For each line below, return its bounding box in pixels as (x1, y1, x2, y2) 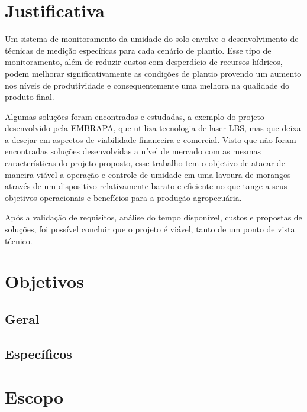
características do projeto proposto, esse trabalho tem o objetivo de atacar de (5, 157, 285, 169)
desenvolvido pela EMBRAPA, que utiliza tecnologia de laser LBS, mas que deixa (5, 122, 301, 134)
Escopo (5, 385, 64, 409)
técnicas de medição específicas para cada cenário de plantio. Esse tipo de (5, 44, 272, 56)
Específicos (5, 344, 72, 362)
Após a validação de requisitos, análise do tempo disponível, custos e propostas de (5, 211, 302, 223)
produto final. (5, 90, 54, 103)
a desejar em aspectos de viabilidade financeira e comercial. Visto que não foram (5, 133, 296, 145)
